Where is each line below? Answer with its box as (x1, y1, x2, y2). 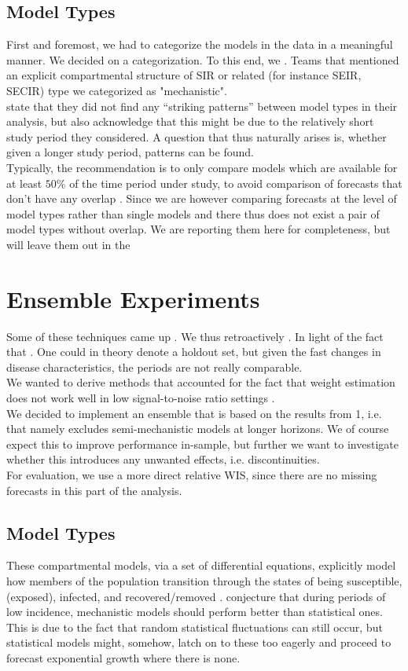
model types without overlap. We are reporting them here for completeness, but (6, 221, 391, 237)
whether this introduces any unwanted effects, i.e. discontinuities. (6, 451, 320, 467)
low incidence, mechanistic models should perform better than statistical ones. (6, 603, 383, 620)
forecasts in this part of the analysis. (6, 482, 182, 498)
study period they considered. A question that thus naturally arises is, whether (6, 128, 387, 145)
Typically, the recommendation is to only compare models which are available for (6, 159, 398, 175)
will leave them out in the (6, 236, 130, 252)
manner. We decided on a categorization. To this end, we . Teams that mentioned (6, 51, 399, 68)
